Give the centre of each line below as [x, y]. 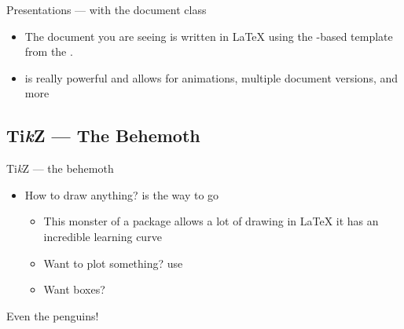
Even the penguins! [53, 315]
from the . [49, 51]
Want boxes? [74, 289]
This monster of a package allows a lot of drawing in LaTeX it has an [211, 221]
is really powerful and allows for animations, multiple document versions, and [211, 77]
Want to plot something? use [113, 263]
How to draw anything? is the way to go [122, 194]
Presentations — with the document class [107, 9]
